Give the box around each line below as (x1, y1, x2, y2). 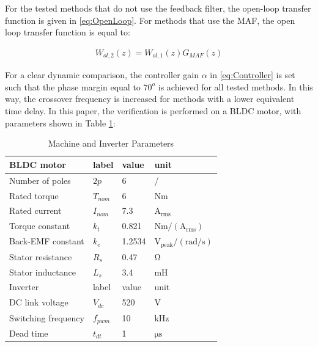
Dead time (9, 326, 48, 339)
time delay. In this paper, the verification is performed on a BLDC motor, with (5, 104, 301, 117)
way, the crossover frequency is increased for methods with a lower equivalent (5, 92, 295, 105)
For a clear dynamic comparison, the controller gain (5, 68, 199, 81)
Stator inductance (9, 265, 76, 278)
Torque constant (9, 219, 70, 232)
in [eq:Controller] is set (210, 68, 295, 81)
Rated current (9, 204, 62, 217)
